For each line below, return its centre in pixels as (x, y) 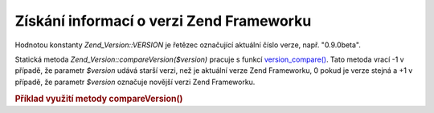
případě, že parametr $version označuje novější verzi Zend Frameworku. (135, 82)
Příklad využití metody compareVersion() (99, 99)
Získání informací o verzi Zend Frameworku (163, 21)
